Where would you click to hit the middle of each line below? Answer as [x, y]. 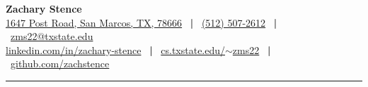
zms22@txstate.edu [52, 36]
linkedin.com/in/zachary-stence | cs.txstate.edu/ [116, 49]
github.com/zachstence [60, 63]
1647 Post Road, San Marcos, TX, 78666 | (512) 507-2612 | [142, 22]
